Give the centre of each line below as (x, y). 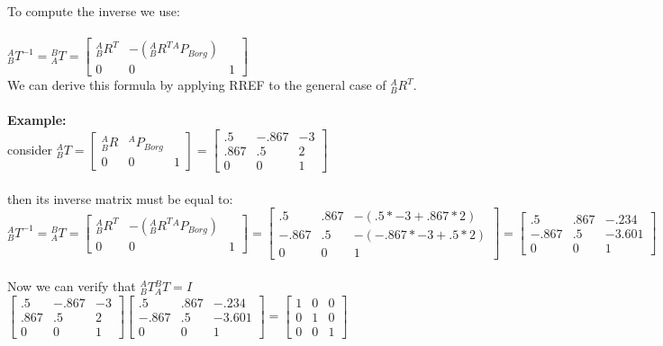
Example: (37, 120)
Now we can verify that (72, 286)
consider (30, 149)
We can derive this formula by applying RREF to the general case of (197, 85)
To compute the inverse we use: (94, 11)
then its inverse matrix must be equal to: (120, 198)
